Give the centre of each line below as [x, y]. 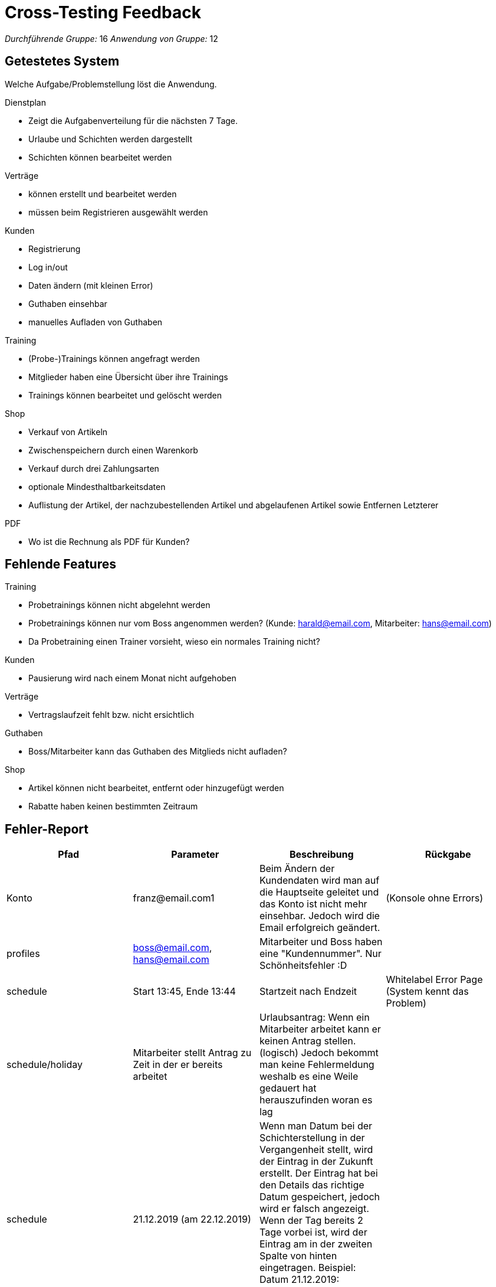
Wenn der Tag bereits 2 [311, 1221]
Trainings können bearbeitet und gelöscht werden [125, 395]
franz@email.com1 [174, 898]
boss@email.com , [173, 948]
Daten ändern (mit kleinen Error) [91, 285]
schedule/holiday [45, 1065]
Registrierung [55, 249]
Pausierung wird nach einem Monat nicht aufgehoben [132, 678]
